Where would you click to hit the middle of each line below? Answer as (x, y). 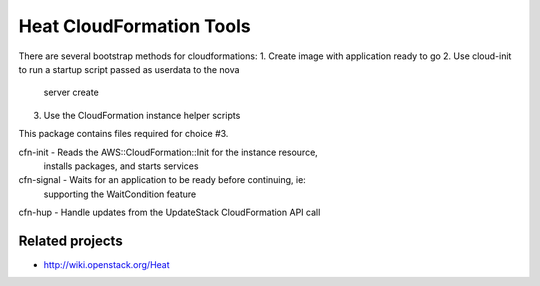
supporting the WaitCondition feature (120, 194)
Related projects (71, 240)
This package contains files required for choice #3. (123, 134)
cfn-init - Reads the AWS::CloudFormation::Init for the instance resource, (168, 152)
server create (71, 92)
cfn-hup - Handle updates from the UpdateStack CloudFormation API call (169, 212)
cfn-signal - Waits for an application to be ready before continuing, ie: (162, 180)
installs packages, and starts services (121, 166)
